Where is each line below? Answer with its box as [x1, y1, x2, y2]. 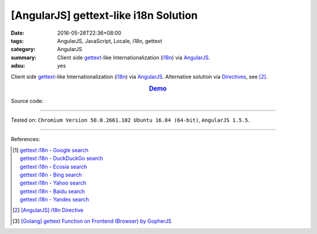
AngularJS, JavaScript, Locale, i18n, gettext [57, 37, 163, 44]
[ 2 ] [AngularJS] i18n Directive [12, 206, 84, 214]
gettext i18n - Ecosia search [19, 163, 87, 170]
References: [11, 136, 41, 143]
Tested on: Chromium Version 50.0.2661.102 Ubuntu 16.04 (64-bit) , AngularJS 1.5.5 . [11, 116, 250, 123]
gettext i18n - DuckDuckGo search [19, 155, 103, 162]
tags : [11, 37, 24, 44]
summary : [11, 54, 37, 61]
